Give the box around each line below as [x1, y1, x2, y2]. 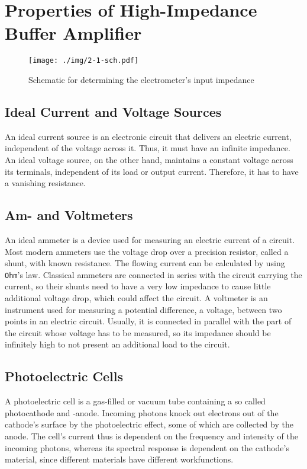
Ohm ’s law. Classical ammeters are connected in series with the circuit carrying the [5, 268, 302, 280]
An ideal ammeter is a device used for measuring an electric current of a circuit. [5, 233, 295, 245]
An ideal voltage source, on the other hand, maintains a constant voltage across [5, 153, 293, 165]
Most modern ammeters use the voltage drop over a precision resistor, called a [5, 245, 289, 257]
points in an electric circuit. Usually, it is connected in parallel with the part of [5, 315, 292, 327]
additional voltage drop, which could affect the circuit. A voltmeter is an [5, 291, 268, 304]
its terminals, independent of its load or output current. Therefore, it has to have [5, 165, 299, 177]
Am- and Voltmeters [5, 206, 133, 224]
